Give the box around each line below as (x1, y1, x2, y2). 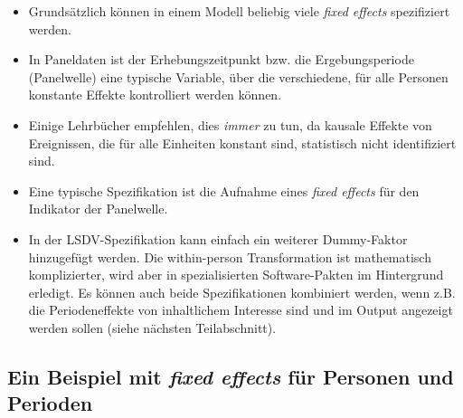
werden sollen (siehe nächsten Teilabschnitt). (28, 318, 277, 337)
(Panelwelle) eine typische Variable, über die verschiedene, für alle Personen (28, 67, 449, 86)
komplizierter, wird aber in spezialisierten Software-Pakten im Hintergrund (28, 265, 444, 284)
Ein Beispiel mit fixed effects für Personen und (7, 362, 454, 390)
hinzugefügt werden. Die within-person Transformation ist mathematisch (28, 247, 431, 266)
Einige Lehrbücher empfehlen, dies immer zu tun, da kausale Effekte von (28, 115, 432, 134)
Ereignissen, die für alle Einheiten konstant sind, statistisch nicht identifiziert (28, 133, 457, 152)
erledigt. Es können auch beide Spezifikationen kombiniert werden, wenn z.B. (28, 282, 456, 301)
